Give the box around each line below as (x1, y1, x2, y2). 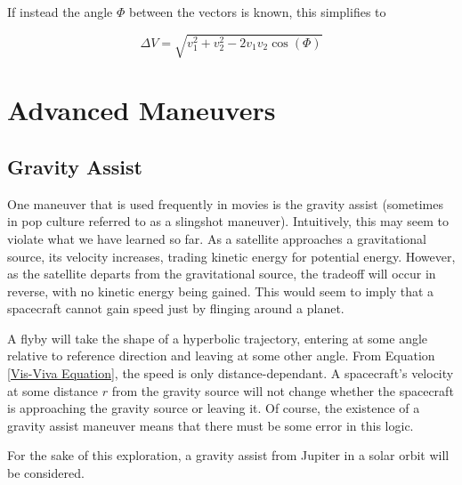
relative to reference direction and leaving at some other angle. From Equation (7, 346, 435, 365)
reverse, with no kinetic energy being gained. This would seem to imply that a (7, 281, 434, 300)
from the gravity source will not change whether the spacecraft (111, 381, 454, 400)
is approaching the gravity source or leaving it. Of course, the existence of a (7, 399, 420, 417)
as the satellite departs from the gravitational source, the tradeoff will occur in (7, 264, 436, 283)
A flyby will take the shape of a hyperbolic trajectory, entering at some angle (7, 328, 428, 347)
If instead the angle (7, 3, 113, 20)
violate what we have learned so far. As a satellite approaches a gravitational (7, 229, 426, 247)
